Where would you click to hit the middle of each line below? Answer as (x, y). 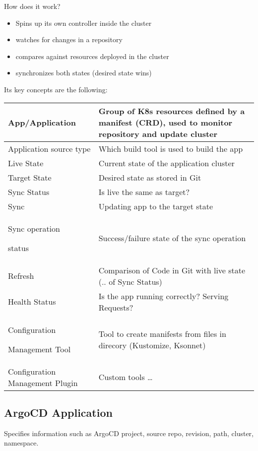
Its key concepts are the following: (56, 89)
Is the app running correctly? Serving (163, 296)
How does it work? (32, 6)
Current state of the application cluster (166, 163)
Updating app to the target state (156, 206)
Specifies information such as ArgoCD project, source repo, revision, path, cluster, (129, 433)
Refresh (21, 276)
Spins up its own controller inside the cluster (84, 23)
